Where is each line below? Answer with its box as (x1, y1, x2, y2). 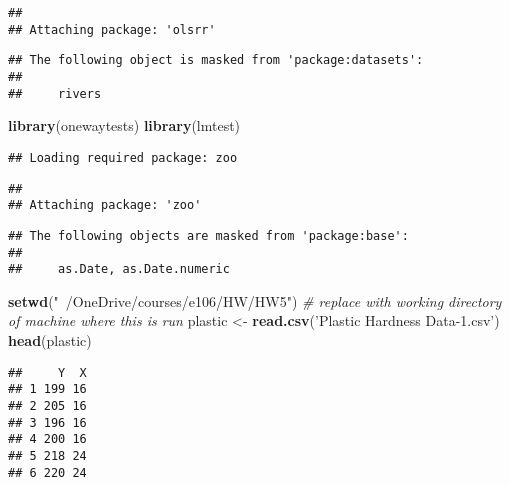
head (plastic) (8, 330, 92, 350)
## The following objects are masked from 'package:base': (8, 228, 409, 243)
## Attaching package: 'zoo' (8, 198, 202, 213)
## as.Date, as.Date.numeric (8, 262, 230, 277)
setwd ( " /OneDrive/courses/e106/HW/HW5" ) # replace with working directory (8, 290, 502, 311)
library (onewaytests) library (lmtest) (8, 115, 241, 136)
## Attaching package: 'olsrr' (8, 22, 216, 37)
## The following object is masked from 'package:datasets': (8, 53, 424, 68)
